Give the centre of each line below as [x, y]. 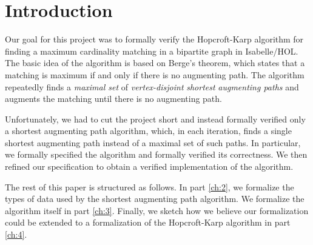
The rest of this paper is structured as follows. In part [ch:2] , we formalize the [150, 186]
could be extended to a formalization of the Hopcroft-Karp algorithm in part [148, 222]
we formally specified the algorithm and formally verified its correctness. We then [156, 154]
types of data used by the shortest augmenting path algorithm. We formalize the [155, 199]
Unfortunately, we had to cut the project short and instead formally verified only [155, 119]
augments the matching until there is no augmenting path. [113, 99]
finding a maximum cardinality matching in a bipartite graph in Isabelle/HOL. [152, 51]
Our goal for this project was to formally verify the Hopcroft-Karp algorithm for [154, 39]
